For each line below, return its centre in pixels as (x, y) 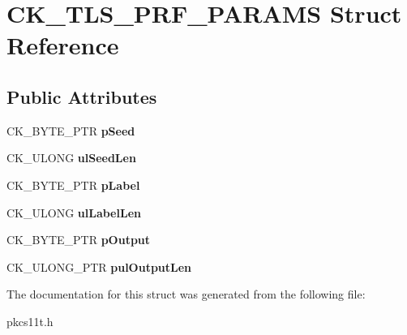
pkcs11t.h (30, 321)
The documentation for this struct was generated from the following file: (186, 294)
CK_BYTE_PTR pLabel (73, 185)
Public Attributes (82, 96)
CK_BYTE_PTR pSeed (71, 130)
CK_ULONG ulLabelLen (74, 212)
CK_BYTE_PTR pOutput (79, 240)
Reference (63, 45)
